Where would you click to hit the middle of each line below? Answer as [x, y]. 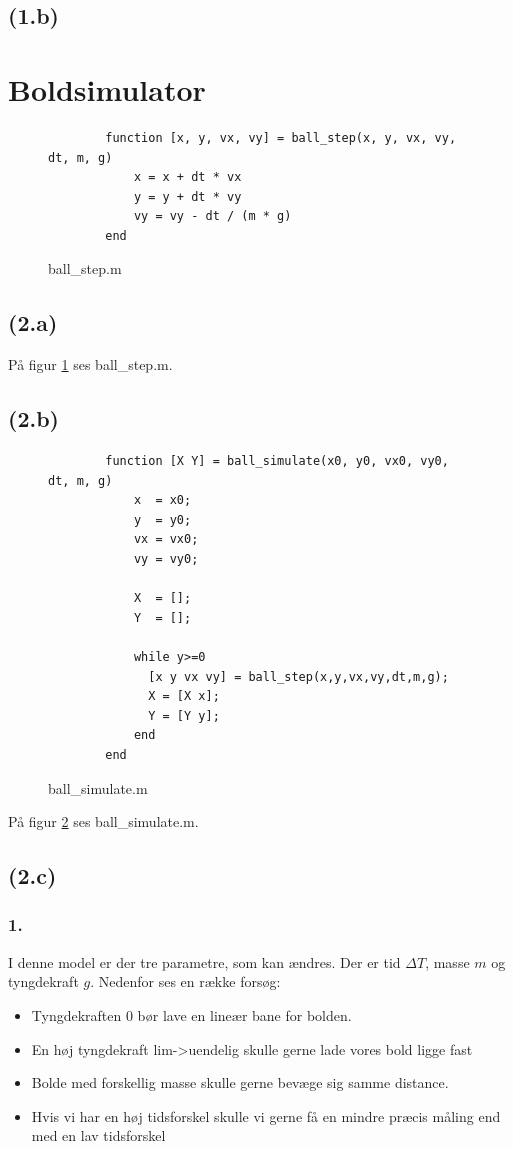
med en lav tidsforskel [98, 1135]
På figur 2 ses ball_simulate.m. [103, 821]
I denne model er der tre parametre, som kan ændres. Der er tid [204, 961]
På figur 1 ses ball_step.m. [90, 364]
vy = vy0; [166, 559]
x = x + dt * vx [187, 177]
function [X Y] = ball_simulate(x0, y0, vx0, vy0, [277, 461]
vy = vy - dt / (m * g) [212, 216]
